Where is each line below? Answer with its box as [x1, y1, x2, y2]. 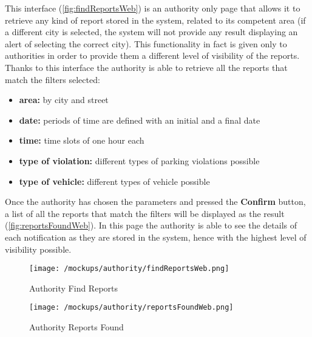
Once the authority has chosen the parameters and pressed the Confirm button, [5, 195, 306, 208]
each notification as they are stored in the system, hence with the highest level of [5, 230, 307, 243]
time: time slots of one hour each [19, 134, 144, 147]
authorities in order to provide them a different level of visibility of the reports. [5, 49, 300, 62]
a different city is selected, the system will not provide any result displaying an [5, 25, 298, 38]
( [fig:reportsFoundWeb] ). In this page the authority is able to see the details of [5, 219, 297, 232]
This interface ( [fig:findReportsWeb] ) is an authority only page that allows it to [5, 2, 300, 14]
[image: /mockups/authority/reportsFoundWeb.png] [29, 303, 234, 312]
